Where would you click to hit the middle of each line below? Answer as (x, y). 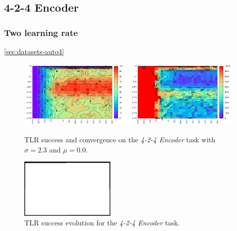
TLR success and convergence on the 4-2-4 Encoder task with (120, 140)
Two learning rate (41, 32)
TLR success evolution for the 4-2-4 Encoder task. (102, 223)
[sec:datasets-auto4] (34, 51)
